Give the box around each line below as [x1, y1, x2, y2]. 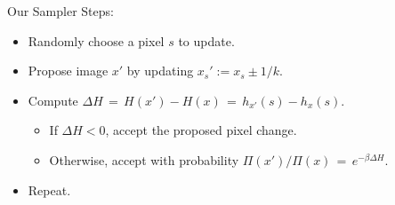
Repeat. [28, 180, 71, 199]
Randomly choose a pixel [28, 31, 165, 50]
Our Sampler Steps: [7, 2, 114, 20]
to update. [178, 31, 235, 50]
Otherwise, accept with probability [49, 150, 239, 169]
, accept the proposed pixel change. [105, 121, 297, 139]
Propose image [28, 61, 109, 80]
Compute [28, 91, 78, 109]
